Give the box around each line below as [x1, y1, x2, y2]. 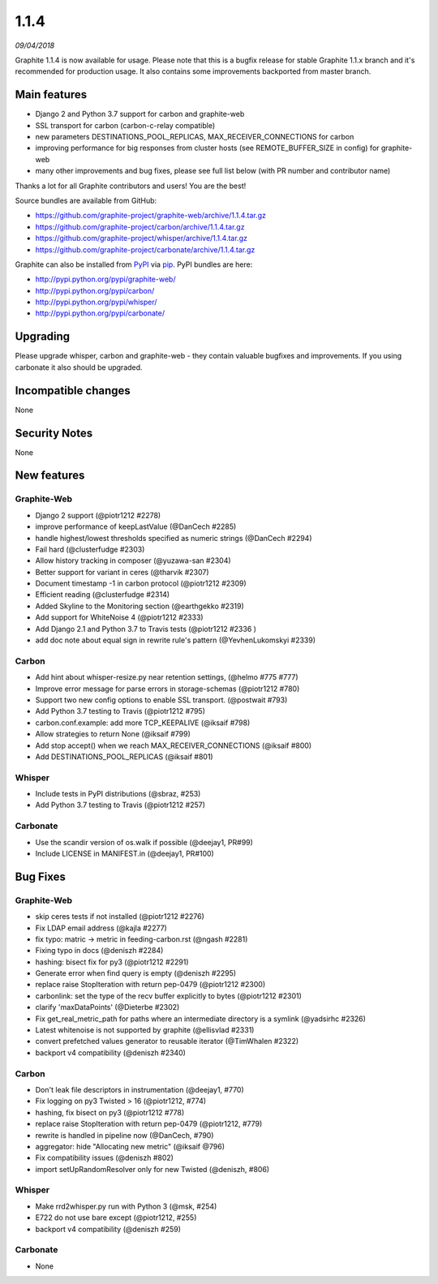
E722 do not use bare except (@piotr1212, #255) [35, 1213, 197, 1222]
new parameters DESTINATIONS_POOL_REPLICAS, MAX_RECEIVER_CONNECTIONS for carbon [35, 132, 354, 142]
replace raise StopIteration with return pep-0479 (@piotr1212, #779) [35, 1119, 263, 1129]
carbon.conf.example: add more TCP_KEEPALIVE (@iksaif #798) [35, 718, 251, 728]
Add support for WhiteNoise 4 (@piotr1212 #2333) [35, 612, 204, 622]
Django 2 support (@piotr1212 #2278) [35, 510, 161, 520]
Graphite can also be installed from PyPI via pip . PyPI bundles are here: [15, 260, 253, 269]
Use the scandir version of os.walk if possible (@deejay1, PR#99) [35, 837, 253, 847]
